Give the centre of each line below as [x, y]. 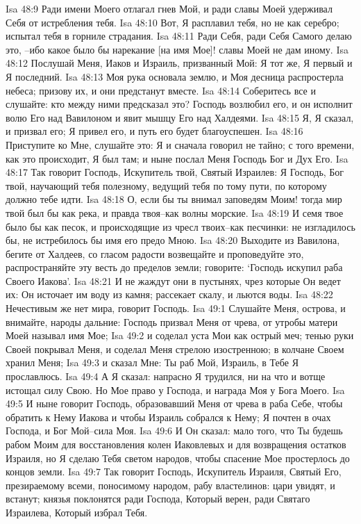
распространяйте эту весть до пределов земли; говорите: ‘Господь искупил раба [174, 267]
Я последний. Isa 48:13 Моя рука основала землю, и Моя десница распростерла [175, 76]
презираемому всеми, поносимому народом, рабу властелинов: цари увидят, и [170, 485]
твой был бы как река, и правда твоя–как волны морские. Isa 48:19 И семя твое [175, 212]
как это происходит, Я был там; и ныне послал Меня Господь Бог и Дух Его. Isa [177, 158]
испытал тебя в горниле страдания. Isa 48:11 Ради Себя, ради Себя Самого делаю [179, 36]
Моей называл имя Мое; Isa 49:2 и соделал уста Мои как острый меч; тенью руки [180, 335]
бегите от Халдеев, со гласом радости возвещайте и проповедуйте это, [155, 253]
